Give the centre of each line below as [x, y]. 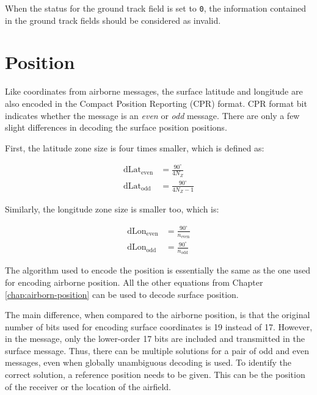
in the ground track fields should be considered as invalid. [113, 20]
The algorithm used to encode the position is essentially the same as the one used [158, 270]
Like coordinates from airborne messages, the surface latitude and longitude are [154, 91]
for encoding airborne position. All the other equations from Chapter [134, 282]
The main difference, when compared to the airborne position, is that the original [158, 315]
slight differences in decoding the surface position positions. [116, 127]
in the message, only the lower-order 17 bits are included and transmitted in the [155, 339]
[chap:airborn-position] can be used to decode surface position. [122, 294]
